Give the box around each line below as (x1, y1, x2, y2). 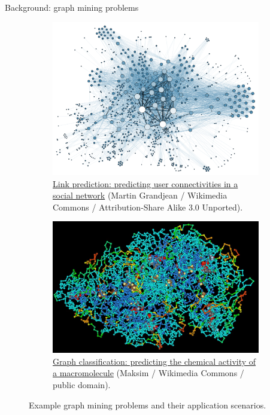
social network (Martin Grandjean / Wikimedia (53, 189, 227, 202)
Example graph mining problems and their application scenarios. (29, 398, 266, 411)
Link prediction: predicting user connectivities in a (53, 177, 238, 190)
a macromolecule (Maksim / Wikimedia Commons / (53, 367, 244, 379)
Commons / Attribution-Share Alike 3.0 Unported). (53, 200, 243, 213)
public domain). (53, 378, 111, 390)
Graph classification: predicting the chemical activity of (53, 355, 256, 367)
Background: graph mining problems (5, 1, 139, 13)
